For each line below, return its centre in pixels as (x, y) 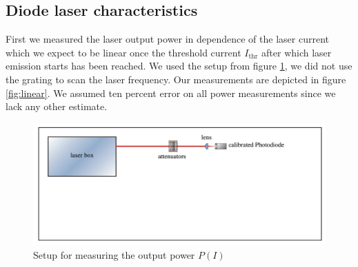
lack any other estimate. (57, 106)
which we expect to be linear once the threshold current (123, 52)
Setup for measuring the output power (114, 254)
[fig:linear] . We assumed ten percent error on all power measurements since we (171, 93)
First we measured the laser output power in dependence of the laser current (167, 39)
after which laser (297, 52)
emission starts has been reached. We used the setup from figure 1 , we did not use (179, 66)
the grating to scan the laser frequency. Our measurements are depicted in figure (176, 79)
